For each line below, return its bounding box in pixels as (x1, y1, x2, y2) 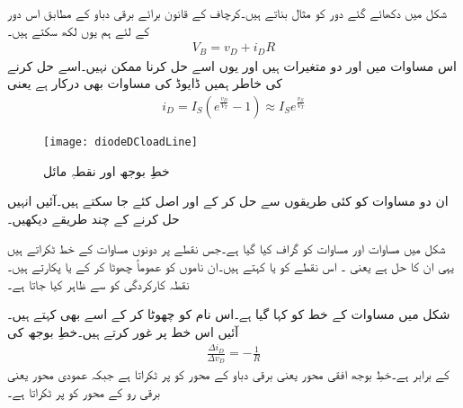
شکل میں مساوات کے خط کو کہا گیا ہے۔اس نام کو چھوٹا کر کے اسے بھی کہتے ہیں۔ (7, 305, 450, 324)
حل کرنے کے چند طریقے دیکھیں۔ (7, 208, 180, 227)
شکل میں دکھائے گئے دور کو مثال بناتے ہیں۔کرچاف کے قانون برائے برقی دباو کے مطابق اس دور (7, 4, 447, 22)
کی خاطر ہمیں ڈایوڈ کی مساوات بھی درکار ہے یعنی (7, 74, 282, 93)
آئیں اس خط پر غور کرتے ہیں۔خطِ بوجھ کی (7, 322, 239, 341)
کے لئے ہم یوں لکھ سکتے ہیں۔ (7, 21, 150, 40)
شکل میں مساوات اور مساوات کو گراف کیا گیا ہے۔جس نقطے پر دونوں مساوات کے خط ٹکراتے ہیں (7, 239, 446, 258)
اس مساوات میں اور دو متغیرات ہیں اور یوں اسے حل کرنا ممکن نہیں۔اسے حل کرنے (7, 56, 457, 75)
